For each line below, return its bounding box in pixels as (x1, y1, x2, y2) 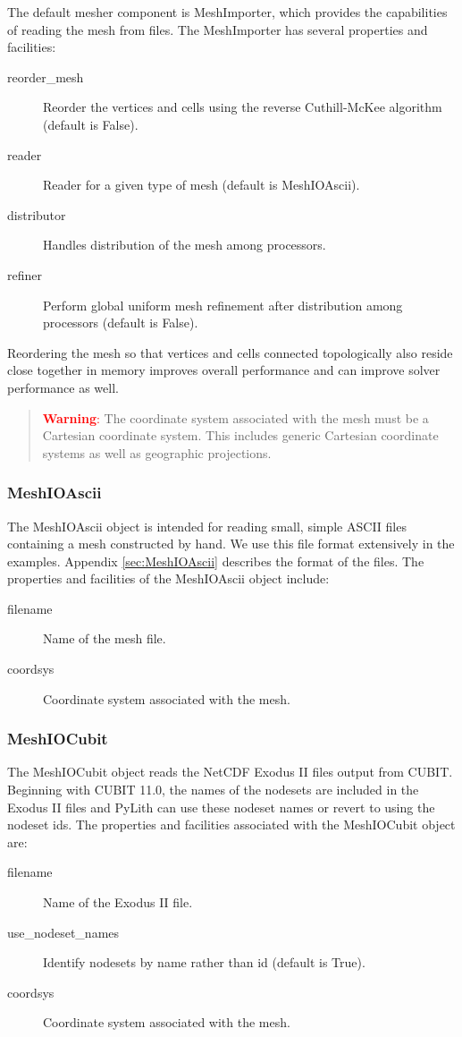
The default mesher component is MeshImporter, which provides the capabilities (7, 3, 448, 21)
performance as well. (7, 378, 119, 396)
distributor (7, 205, 66, 224)
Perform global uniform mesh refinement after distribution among (43, 295, 403, 314)
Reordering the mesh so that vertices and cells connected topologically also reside (7, 343, 453, 361)
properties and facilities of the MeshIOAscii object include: (7, 569, 330, 588)
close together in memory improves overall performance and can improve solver (7, 361, 441, 379)
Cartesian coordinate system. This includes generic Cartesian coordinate (42, 426, 439, 445)
